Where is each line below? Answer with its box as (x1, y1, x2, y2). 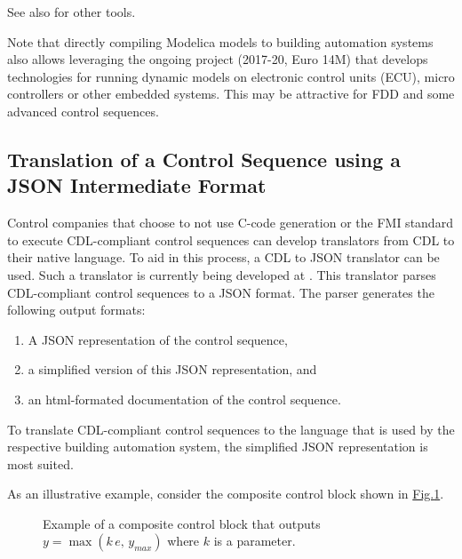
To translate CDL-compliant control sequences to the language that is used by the (7, 419, 455, 438)
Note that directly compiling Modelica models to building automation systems (7, 32, 434, 51)
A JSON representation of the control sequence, (28, 330, 288, 348)
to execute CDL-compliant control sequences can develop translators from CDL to (7, 230, 455, 249)
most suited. (7, 454, 74, 473)
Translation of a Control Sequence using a (7, 145, 402, 172)
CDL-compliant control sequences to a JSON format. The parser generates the (7, 283, 434, 301)
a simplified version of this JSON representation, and (28, 360, 317, 379)
